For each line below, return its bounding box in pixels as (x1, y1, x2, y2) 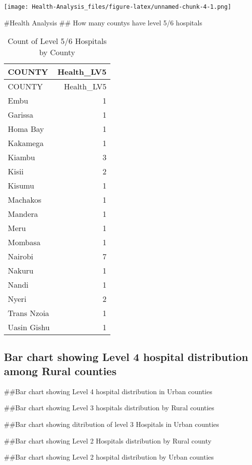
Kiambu (8, 151, 35, 163)
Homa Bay (8, 123, 44, 135)
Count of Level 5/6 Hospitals (7, 35, 107, 47)
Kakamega (8, 137, 44, 149)
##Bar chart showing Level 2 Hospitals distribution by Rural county (4, 435, 211, 445)
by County (39, 46, 75, 58)
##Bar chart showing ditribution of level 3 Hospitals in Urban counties (4, 419, 219, 429)
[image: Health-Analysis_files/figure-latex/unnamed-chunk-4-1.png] (4, 3, 231, 10)
